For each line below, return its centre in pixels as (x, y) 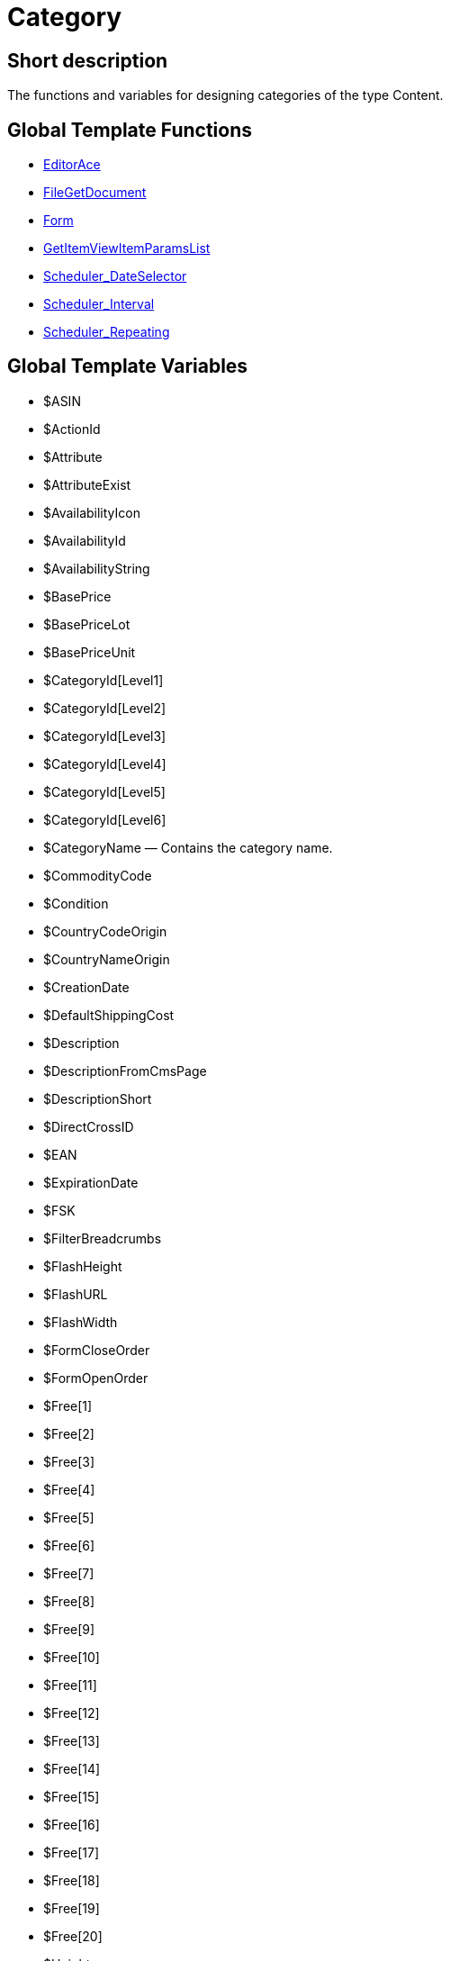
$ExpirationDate (91, 1182)
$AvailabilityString (97, 568)
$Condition (76, 903)
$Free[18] (72, 1880)
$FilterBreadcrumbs (103, 1238)
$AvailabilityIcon (92, 512)
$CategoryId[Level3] (105, 736)
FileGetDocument (95, 193)
